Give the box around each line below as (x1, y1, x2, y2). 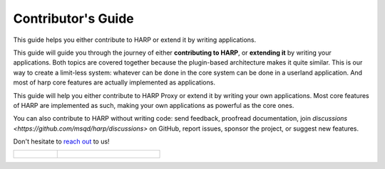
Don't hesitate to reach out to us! (13, 137, 110, 146)
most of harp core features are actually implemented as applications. (13, 78, 215, 87)
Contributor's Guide (13, 11, 135, 26)
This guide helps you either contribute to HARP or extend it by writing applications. (13, 36, 257, 44)
